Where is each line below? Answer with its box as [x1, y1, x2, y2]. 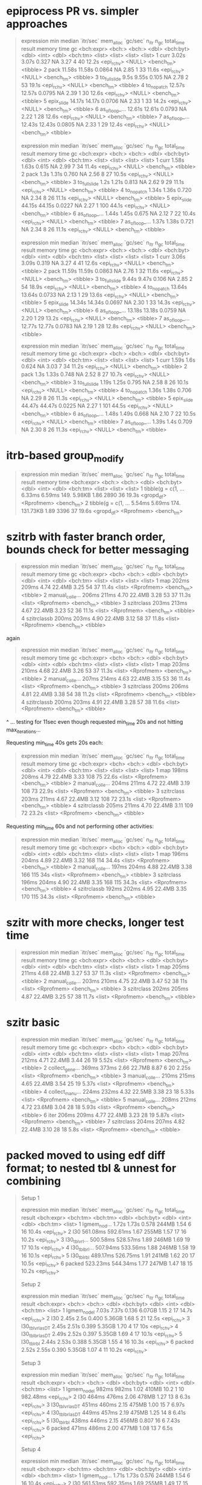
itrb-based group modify [6, 448, 124, 465]
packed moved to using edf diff [6, 1149, 166, 1162]
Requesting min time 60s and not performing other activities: [6, 822, 154, 831]
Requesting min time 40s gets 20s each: [6, 739, 104, 748]
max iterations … [6, 726, 41, 735]
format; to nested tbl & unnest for [6, 1162, 177, 1175]
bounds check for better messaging [6, 543, 189, 557]
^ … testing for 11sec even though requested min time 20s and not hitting [6, 718, 183, 727]
